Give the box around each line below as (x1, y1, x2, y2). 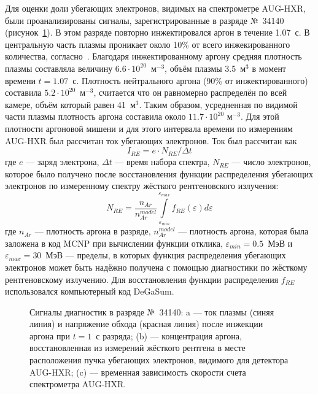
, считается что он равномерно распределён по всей (93, 86, 287, 99)
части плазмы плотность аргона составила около (5, 110, 186, 123)
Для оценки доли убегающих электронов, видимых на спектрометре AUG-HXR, (5, 2, 306, 14)
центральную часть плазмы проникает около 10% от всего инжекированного (5, 37, 290, 50)
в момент (252, 61, 286, 74)
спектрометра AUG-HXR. (29, 377, 126, 390)
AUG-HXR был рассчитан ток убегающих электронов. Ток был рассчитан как (5, 134, 297, 147)
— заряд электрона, (26, 155, 99, 168)
